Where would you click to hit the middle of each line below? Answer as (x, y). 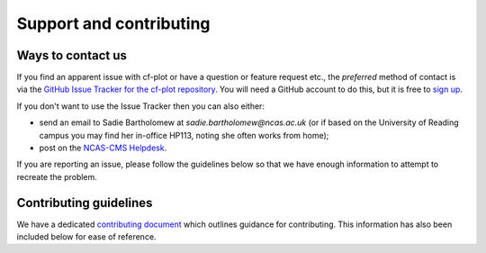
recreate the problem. (57, 176)
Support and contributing (113, 23)
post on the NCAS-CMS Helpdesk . (103, 148)
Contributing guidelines (85, 203)
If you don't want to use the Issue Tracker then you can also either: (141, 106)
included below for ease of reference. (86, 237)
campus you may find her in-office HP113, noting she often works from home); (184, 135)
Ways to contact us (72, 55)
